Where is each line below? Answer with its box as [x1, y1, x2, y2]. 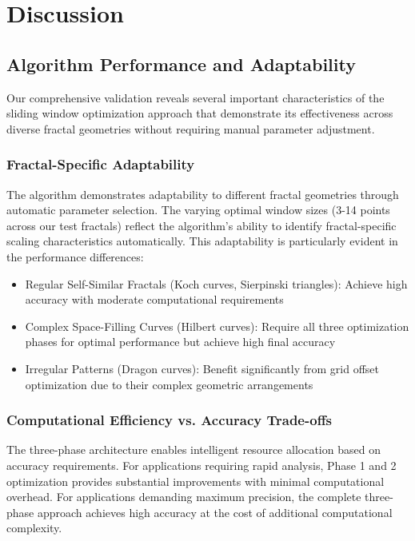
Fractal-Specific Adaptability [6, 154, 195, 174]
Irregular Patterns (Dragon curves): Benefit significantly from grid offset [25, 360, 380, 376]
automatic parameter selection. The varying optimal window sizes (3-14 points [6, 201, 390, 218]
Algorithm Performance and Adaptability [6, 51, 356, 76]
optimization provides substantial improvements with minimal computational [6, 472, 385, 489]
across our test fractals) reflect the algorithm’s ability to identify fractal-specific [6, 217, 397, 233]
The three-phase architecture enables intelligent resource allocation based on [6, 441, 381, 458]
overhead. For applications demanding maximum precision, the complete [6, 488, 361, 505]
